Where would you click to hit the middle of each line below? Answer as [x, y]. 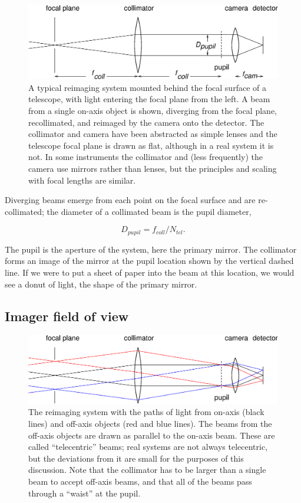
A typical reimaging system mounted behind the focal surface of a [147, 87]
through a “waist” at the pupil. [85, 493]
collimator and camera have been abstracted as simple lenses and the [153, 134]
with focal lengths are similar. [82, 180]
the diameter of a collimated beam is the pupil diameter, [149, 211]
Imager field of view [67, 316]
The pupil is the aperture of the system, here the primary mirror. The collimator [151, 249]
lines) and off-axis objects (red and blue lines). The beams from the [150, 423]
